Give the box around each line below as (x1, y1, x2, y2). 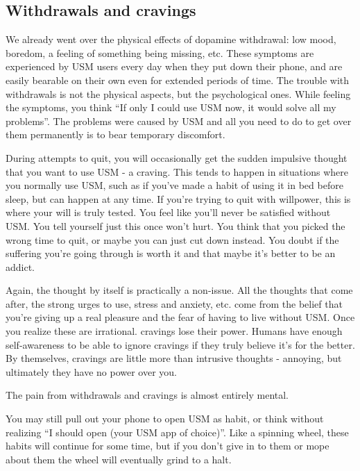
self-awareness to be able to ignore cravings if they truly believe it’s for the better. (6, 337, 355, 352)
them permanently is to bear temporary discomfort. (6, 127, 225, 142)
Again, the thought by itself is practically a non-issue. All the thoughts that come (6, 283, 353, 297)
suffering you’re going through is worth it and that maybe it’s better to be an (6, 246, 336, 261)
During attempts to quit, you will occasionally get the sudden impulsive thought (6, 150, 348, 165)
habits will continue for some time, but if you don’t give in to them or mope (6, 438, 329, 453)
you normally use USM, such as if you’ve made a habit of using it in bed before (6, 178, 343, 192)
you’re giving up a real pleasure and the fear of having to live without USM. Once (6, 310, 355, 324)
